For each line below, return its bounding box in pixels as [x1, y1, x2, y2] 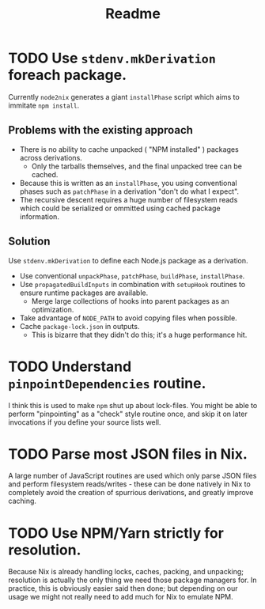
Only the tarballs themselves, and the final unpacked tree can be [31, 161, 243, 171]
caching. [8, 496, 37, 506]
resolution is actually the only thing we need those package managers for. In [8, 575, 257, 585]
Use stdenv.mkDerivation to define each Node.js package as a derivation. [8, 255, 248, 265]
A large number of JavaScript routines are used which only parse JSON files [8, 471, 257, 481]
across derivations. [19, 153, 83, 162]
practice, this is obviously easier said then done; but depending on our [8, 584, 239, 593]
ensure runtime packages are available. [19, 288, 149, 297]
